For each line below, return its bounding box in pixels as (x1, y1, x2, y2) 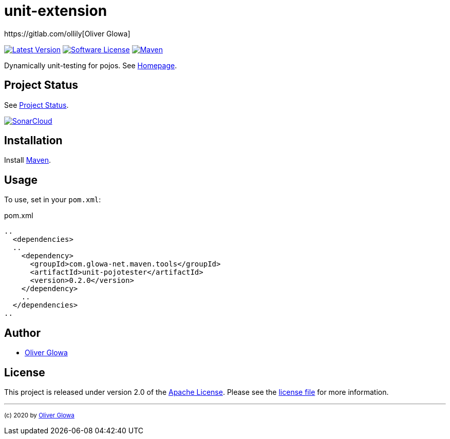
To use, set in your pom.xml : (4, 195, 101, 204)
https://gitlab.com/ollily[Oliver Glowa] (4, 29, 130, 38)
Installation (4, 134, 63, 147)
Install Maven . (4, 156, 51, 165)
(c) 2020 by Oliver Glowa (4, 411, 74, 419)
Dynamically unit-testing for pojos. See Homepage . (4, 61, 177, 70)
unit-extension (4, 2, 107, 20)
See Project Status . (4, 100, 69, 109)
